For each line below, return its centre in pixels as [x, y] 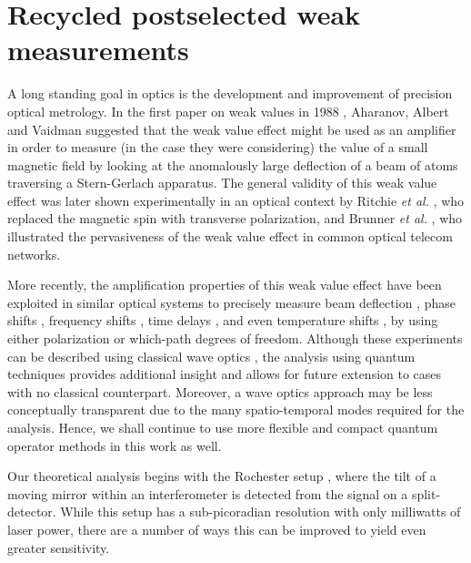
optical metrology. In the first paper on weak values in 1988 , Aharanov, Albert [228, 111]
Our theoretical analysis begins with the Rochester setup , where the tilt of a [222, 476]
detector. [32, 512]
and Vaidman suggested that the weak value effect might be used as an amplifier [232, 129]
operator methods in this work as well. [115, 445]
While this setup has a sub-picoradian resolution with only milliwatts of [261, 512]
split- [426, 493]
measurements [98, 50]
